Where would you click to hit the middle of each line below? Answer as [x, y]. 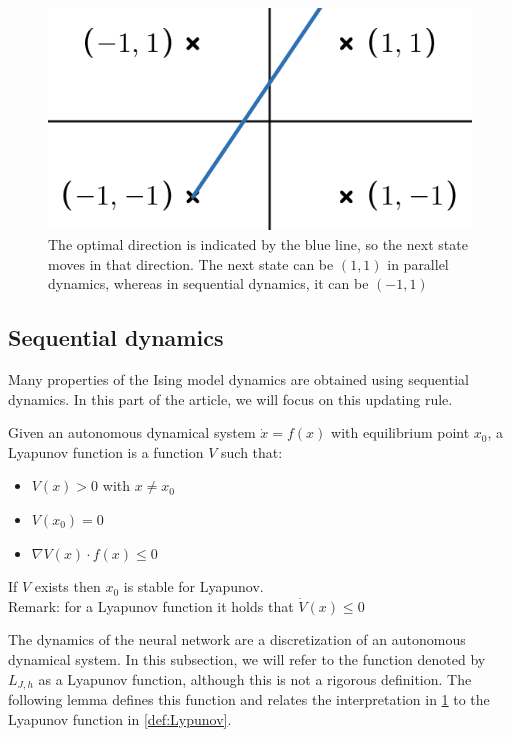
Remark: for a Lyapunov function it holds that [151, 605]
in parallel [418, 263]
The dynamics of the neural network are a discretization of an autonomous [237, 639]
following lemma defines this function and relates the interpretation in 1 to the [249, 698]
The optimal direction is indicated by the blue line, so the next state [258, 244]
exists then [67, 586]
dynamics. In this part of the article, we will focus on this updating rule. [230, 398]
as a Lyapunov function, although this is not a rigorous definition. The [255, 678]
